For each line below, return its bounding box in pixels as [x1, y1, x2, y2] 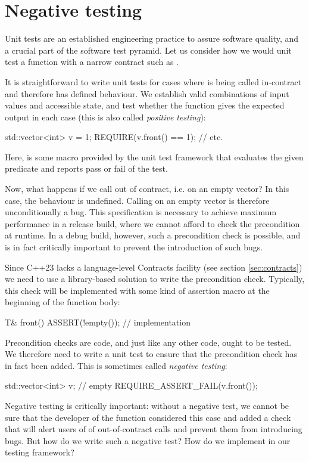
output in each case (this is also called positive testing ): [5, 110, 206, 123]
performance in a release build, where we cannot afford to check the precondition [5, 217, 300, 230]
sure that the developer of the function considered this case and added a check [5, 411, 291, 423]
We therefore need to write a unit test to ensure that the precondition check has [5, 348, 298, 360]
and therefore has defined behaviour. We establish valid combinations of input [5, 87, 289, 100]
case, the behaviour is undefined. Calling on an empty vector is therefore [5, 194, 270, 206]
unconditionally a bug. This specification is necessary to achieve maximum [5, 206, 277, 218]
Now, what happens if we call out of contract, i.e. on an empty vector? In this [5, 182, 289, 195]
